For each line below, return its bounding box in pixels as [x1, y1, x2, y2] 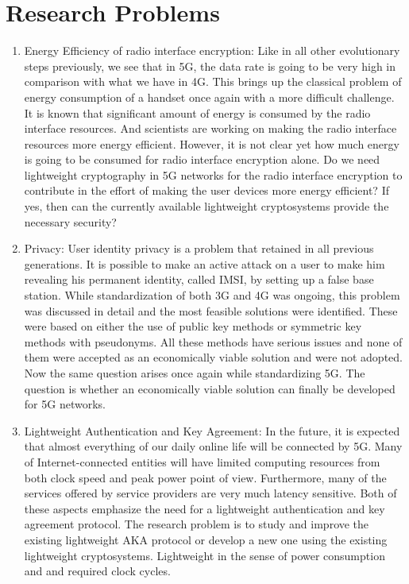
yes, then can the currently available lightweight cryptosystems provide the [24, 198, 389, 215]
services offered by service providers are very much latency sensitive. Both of [24, 485, 397, 501]
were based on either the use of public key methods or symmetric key [24, 318, 362, 335]
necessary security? [24, 213, 117, 230]
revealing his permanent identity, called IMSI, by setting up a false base [24, 271, 374, 288]
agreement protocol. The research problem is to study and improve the [24, 516, 369, 532]
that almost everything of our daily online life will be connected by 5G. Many [24, 438, 403, 454]
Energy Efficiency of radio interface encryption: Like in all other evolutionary [24, 42, 400, 59]
